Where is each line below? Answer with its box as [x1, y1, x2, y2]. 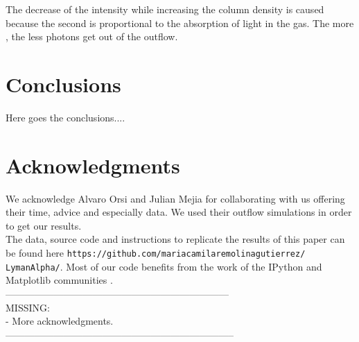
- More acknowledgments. [6, 314, 114, 328]
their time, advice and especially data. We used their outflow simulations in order [6, 205, 352, 219]
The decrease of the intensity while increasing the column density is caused [6, 2, 324, 16]
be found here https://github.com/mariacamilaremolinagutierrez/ [6, 246, 306, 259]
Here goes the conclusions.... [6, 110, 125, 124]
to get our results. [6, 218, 82, 232]
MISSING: [6, 300, 50, 314]
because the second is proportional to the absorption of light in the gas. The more [6, 15, 354, 30]
